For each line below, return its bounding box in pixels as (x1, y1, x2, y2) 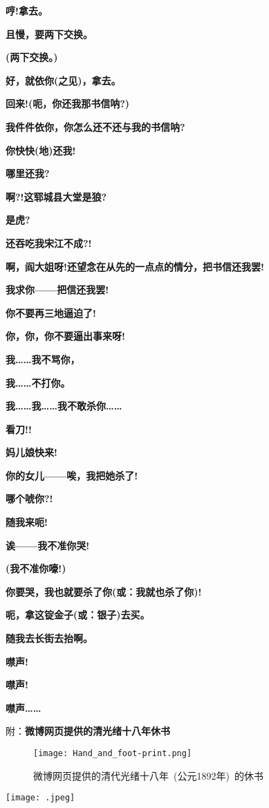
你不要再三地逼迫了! (6, 305, 96, 320)
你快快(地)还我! (6, 143, 76, 157)
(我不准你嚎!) (6, 561, 66, 576)
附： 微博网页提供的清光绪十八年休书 (6, 724, 170, 738)
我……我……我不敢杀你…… (6, 398, 122, 413)
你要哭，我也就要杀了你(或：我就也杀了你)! (6, 584, 202, 598)
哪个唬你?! (6, 491, 53, 506)
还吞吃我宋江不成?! (6, 235, 92, 250)
